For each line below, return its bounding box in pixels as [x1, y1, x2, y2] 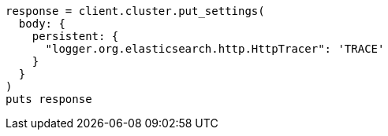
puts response [6, 93, 92, 105]
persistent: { [32, 30, 119, 42]
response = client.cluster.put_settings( [6, 5, 265, 17]
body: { [18, 17, 65, 30]
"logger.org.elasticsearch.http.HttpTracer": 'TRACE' [45, 42, 385, 55]
